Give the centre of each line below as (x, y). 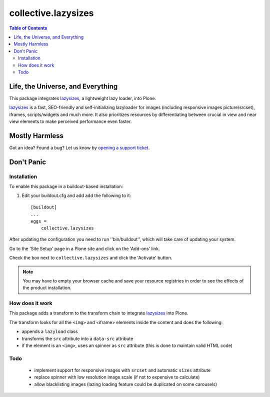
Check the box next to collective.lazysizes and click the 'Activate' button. (91, 258)
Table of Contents (28, 28)
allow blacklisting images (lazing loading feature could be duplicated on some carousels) (126, 384)
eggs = (39, 221)
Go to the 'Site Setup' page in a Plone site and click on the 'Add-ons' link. (84, 248)
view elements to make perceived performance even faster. (70, 121)
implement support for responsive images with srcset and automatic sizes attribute (122, 370)
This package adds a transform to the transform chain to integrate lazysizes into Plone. (99, 313)
